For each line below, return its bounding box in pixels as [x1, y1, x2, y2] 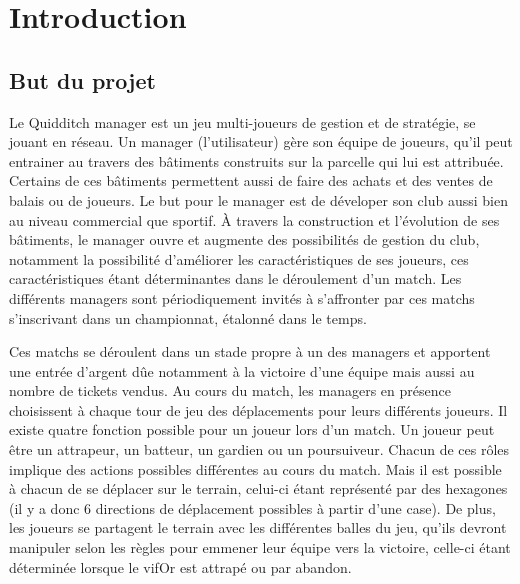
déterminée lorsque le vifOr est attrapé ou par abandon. [9, 556, 352, 577]
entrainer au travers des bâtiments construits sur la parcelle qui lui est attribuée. [9, 150, 504, 171]
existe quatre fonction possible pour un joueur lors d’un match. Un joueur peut [9, 419, 495, 440]
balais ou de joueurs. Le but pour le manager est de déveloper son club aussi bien [9, 189, 508, 210]
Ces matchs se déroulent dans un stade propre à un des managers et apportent [9, 341, 491, 362]
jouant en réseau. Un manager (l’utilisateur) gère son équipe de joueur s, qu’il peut [9, 131, 513, 152]
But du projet [9, 64, 156, 95]
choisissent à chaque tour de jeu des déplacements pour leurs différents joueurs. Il [9, 399, 508, 420]
